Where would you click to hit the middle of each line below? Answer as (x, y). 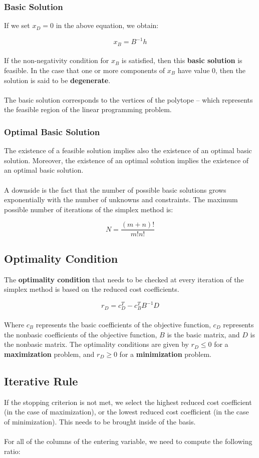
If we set (17, 25)
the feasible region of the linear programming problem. (88, 109)
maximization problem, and (49, 354)
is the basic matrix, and (203, 334)
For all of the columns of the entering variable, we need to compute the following (128, 441)
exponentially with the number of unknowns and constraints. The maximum (121, 199)
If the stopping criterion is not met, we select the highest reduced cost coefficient (128, 402)
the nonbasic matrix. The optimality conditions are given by (96, 344)
